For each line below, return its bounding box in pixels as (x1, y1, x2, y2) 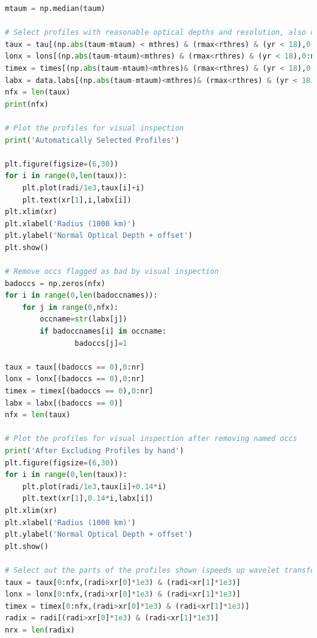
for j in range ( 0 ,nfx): (22, 303, 119, 312)
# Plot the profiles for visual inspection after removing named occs (5, 434, 297, 443)
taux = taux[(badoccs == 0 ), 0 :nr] (5, 362, 145, 371)
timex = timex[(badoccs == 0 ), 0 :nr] (5, 387, 154, 395)
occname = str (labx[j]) (40, 315, 127, 324)
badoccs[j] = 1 (74, 339, 127, 348)
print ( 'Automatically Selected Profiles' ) (5, 135, 180, 145)
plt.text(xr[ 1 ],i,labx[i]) (22, 195, 132, 204)
